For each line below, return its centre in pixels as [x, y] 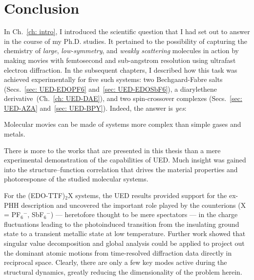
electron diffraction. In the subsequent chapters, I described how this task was [121, 70]
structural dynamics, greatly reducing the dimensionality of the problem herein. [123, 271]
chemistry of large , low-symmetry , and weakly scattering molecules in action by [121, 50]
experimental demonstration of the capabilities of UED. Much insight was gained [125, 160]
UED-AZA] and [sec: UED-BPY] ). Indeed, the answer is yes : [95, 108]
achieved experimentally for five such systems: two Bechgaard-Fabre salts [113, 79]
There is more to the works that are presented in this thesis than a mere [112, 150]
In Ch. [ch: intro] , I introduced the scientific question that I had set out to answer [127, 31]
